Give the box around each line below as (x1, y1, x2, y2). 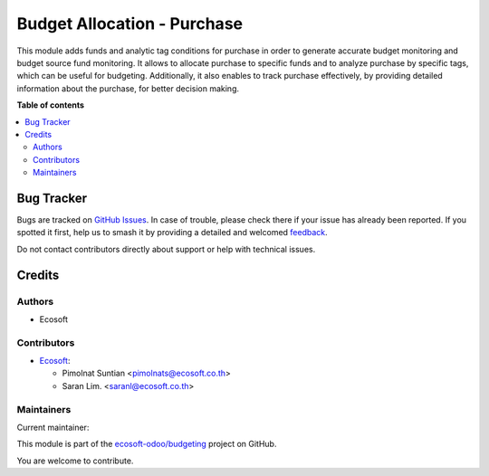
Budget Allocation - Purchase (16, 14, 244, 33)
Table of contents (16, 100, 85, 110)
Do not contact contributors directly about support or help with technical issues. (16, 243, 316, 254)
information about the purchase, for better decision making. (16, 82, 240, 94)
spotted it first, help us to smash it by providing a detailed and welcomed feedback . (16, 227, 328, 238)
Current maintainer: (16, 422, 90, 433)
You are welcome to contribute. (16, 455, 134, 466)
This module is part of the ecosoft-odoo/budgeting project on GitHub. (16, 439, 277, 450)
